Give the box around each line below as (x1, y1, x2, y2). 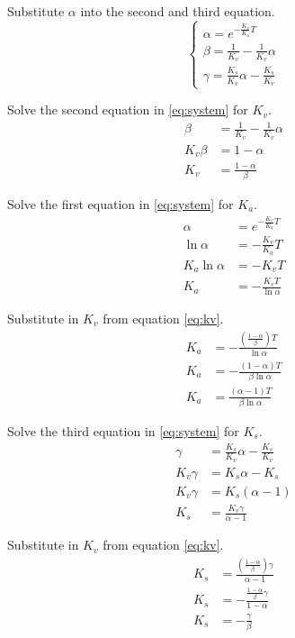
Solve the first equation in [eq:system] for (7, 194, 234, 213)
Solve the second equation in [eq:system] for (7, 100, 248, 119)
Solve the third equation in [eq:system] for (7, 422, 239, 441)
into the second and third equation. (80, 2, 275, 20)
